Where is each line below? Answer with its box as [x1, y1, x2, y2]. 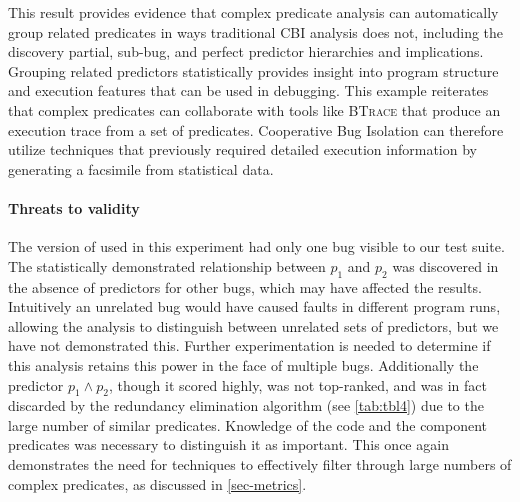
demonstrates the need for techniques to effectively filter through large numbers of [8, 454, 512, 475]
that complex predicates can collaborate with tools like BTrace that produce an [8, 99, 501, 120]
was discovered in [392, 255, 499, 276]
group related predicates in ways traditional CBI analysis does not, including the [8, 21, 504, 42]
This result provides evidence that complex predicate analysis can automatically [8, 2, 499, 22]
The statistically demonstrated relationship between [8, 255, 326, 276]
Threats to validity [8, 197, 140, 218]
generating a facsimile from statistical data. [8, 158, 274, 179]
